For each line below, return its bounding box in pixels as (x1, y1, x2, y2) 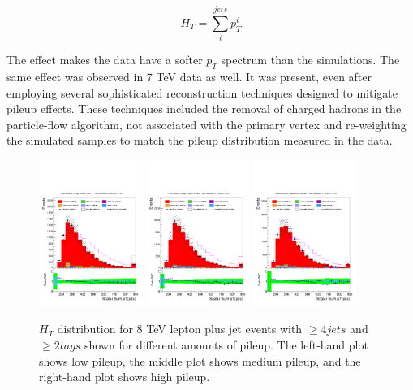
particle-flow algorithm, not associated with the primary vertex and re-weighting (6, 115, 407, 132)
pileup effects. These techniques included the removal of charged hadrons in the (6, 100, 402, 117)
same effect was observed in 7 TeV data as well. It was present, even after (6, 67, 372, 84)
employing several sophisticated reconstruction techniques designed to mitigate (6, 84, 398, 101)
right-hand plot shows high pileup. (39, 368, 210, 385)
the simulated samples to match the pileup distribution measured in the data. (6, 132, 393, 149)
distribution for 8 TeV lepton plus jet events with (57, 320, 303, 337)
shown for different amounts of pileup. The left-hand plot (84, 336, 368, 353)
